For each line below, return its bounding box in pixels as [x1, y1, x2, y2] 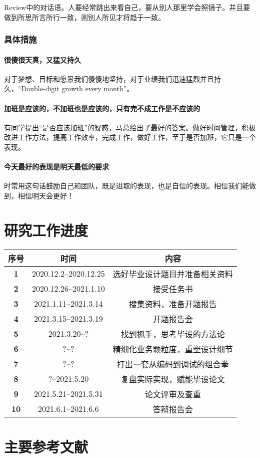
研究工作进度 [4, 219, 88, 240]
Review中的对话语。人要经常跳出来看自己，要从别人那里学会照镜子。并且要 [4, 2, 250, 12]
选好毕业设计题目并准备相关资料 [112, 268, 233, 280]
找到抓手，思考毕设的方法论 [120, 328, 225, 340]
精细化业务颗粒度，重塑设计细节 [112, 343, 233, 355]
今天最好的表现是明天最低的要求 [4, 161, 109, 172]
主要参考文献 [4, 436, 88, 456]
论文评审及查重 [144, 388, 201, 400]
